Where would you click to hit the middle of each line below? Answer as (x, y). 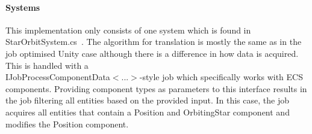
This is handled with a (47, 65)
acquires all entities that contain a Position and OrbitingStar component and (148, 112)
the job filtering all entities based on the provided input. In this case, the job (147, 100)
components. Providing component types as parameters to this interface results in (156, 88)
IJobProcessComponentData (58, 77)
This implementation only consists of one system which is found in (128, 30)
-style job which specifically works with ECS (221, 77)
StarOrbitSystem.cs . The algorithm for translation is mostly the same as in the (154, 42)
